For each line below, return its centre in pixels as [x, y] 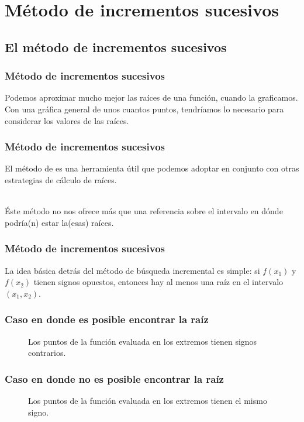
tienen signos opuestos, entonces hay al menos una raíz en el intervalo [158, 282]
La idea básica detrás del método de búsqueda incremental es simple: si [132, 270]
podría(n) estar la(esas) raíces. [59, 222]
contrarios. [47, 353]
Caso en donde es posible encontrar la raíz [107, 319]
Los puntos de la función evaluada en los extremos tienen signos [143, 341]
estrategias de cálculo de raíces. [61, 179]
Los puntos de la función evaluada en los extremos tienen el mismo [148, 400]
